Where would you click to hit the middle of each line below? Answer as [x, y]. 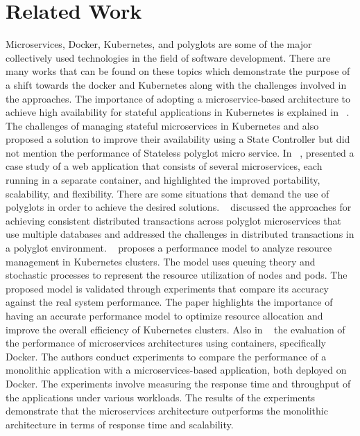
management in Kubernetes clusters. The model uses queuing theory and [161, 261]
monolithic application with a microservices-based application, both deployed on [176, 370]
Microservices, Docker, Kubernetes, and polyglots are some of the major [159, 44]
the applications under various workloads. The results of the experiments [160, 397]
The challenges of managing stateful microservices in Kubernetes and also [162, 125]
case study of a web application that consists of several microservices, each [164, 166]
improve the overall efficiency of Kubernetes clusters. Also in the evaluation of [175, 329]
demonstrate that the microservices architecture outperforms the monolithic [167, 411]
